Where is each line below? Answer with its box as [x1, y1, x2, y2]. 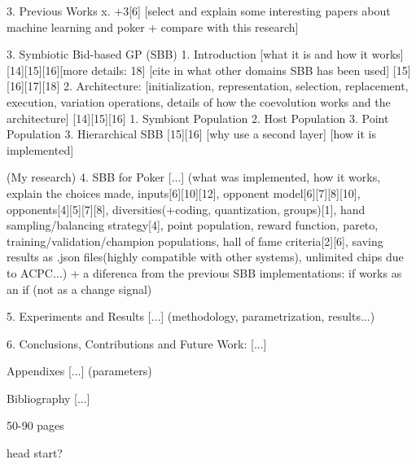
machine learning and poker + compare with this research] [7, 18, 299, 35]
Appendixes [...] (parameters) [7, 362, 152, 379]
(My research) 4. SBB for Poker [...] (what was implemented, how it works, [7, 169, 381, 186]
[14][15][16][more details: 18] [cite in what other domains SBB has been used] [7, 61, 390, 78]
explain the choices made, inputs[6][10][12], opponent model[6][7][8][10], [7, 184, 361, 201]
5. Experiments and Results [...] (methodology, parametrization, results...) [7, 308, 375, 325]
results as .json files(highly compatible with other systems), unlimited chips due [7, 248, 404, 265]
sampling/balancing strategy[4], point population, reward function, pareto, [7, 217, 379, 234]
